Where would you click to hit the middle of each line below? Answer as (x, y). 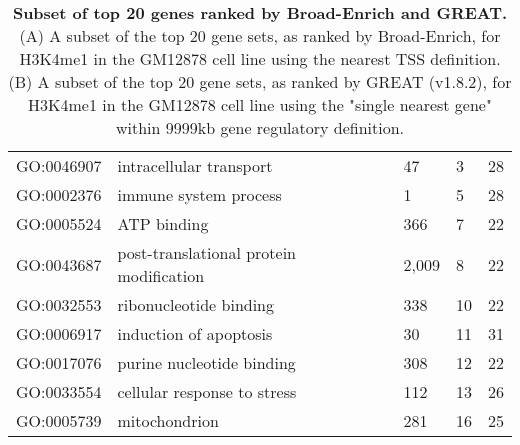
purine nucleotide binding (206, 362)
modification (161, 275)
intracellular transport (195, 165)
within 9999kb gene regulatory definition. (260, 127)
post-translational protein (206, 252)
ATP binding (163, 223)
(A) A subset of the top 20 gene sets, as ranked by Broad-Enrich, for (260, 35)
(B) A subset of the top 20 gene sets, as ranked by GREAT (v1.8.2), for (260, 81)
